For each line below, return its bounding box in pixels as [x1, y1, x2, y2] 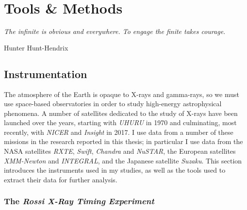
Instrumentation [4, 66, 87, 81]
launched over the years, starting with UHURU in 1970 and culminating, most [4, 117, 237, 128]
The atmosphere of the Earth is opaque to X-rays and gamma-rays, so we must [4, 89, 239, 99]
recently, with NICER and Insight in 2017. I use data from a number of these [4, 127, 233, 137]
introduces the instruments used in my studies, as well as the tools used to [4, 165, 226, 175]
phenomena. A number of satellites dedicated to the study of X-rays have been [4, 108, 238, 118]
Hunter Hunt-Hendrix [4, 42, 68, 52]
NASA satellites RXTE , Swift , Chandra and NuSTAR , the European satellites [4, 146, 236, 156]
